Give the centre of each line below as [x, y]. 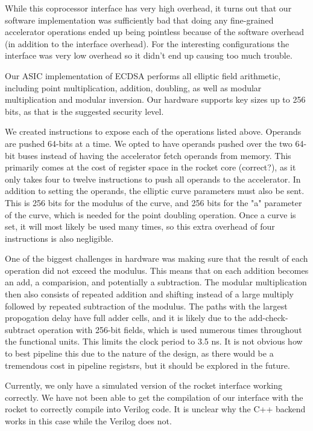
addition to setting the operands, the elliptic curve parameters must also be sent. [155, 191]
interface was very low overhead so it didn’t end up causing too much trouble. [149, 55]
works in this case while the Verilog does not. [88, 421]
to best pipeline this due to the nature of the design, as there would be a [139, 353]
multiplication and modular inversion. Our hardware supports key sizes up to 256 [155, 99]
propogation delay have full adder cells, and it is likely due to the [126, 318]
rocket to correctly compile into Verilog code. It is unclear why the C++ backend [155, 409]
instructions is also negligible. [59, 238]
